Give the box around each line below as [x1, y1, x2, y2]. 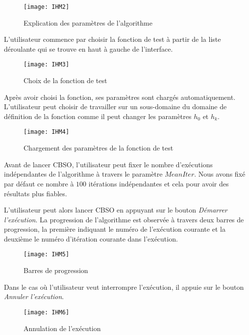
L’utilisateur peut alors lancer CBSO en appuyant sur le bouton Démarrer [4, 205, 227, 215]
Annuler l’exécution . [4, 291, 64, 302]
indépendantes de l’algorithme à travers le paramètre [4, 169, 163, 179]
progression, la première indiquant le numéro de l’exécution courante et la [4, 224, 225, 234]
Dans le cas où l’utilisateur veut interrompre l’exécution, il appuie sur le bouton [4, 281, 244, 292]
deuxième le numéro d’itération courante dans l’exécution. [4, 233, 178, 244]
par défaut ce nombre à [4, 178, 74, 188]
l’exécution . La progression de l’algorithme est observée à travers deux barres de [4, 214, 244, 224]
